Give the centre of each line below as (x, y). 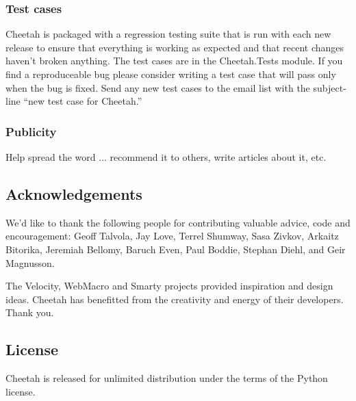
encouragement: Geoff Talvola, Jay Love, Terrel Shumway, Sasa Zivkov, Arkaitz (172, 236)
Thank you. (30, 312)
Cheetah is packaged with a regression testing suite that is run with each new (168, 34)
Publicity (31, 131)
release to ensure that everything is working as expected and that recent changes (175, 47)
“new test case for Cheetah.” (83, 101)
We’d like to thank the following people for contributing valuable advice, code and (178, 222)
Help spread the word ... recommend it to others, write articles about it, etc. (166, 157)
